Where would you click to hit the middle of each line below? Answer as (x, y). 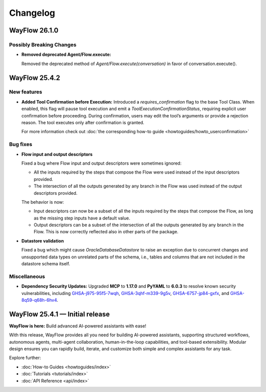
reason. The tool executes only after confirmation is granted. (83, 123)
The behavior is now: (43, 202)
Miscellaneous (27, 276)
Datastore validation (43, 241)
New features (26, 92)
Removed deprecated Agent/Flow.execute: (66, 55)
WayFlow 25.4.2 (35, 78)
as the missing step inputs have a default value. (82, 218)
